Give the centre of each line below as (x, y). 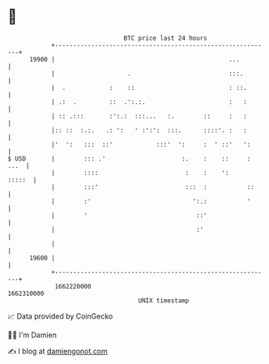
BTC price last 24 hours (165, 38)
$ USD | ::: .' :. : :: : (129, 158)
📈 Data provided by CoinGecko (60, 316)
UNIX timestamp (164, 300)
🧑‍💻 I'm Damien (32, 335)
